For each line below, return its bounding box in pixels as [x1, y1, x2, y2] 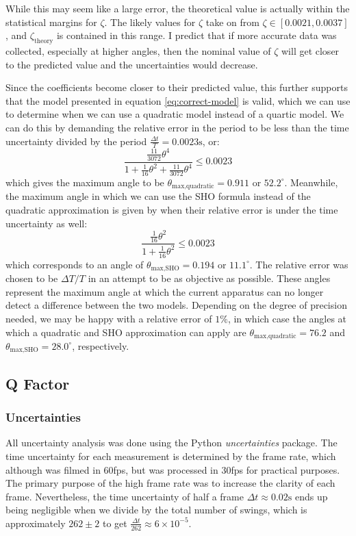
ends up [295, 489, 328, 503]
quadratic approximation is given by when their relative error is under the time [5, 202, 338, 216]
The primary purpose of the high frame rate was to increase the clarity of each [5, 476, 335, 490]
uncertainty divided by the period [5, 133, 147, 148]
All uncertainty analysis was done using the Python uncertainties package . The [5, 435, 338, 450]
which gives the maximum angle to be [5, 175, 164, 189]
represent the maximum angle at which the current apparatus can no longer [5, 284, 324, 298]
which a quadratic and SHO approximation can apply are [5, 324, 246, 339]
